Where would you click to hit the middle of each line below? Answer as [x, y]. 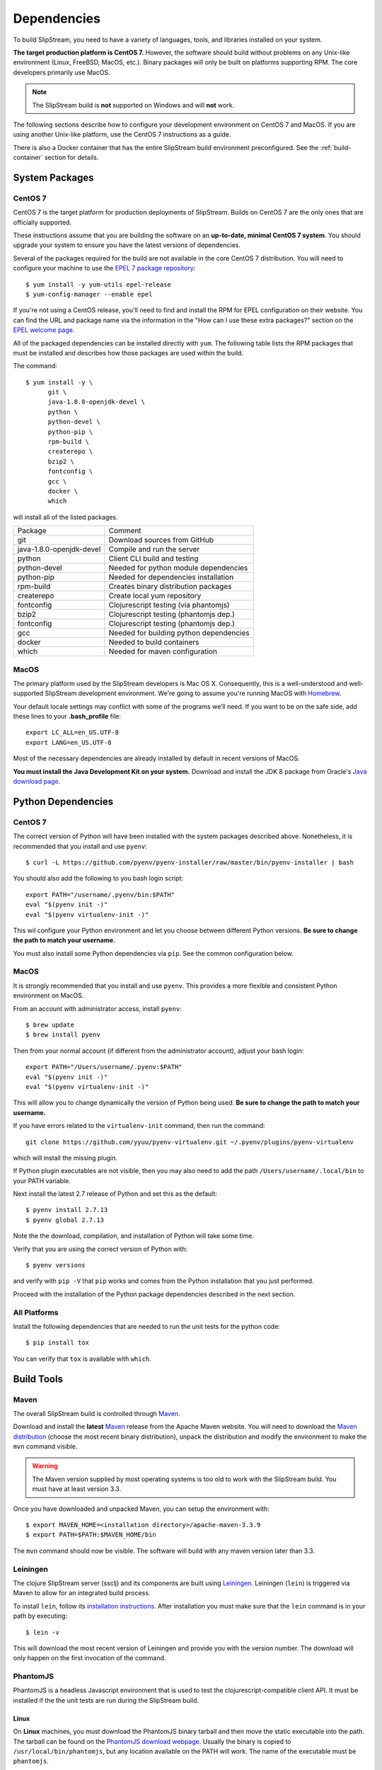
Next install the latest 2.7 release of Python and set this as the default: [115, 1194]
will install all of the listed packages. [65, 517]
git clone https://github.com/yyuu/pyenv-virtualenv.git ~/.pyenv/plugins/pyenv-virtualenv [190, 1142]
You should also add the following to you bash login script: [98, 879]
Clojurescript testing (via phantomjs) [169, 605]
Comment [125, 531]
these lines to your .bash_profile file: [67, 716]
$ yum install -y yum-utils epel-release [98, 284]
